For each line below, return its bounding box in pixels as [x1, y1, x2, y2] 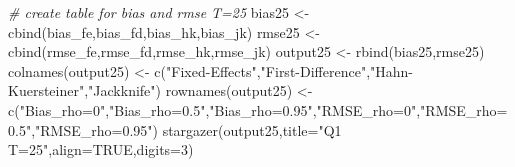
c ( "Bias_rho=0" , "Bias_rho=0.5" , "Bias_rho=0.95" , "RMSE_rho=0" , [8, 99, 421, 120]
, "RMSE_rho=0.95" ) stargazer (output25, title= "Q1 [31, 119, 342, 140]
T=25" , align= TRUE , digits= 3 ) [8, 139, 194, 160]
